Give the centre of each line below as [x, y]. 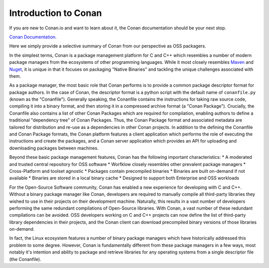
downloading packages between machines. [54, 148]
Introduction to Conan [56, 13]
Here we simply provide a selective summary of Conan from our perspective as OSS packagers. [108, 46]
